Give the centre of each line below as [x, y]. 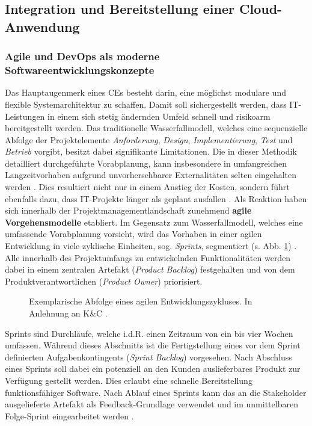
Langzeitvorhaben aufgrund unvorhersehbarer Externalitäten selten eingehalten [151, 175]
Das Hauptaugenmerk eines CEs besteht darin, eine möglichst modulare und [145, 92]
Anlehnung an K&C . [68, 313]
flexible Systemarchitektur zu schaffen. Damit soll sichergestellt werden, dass [146, 104]
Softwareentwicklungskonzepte [80, 70]
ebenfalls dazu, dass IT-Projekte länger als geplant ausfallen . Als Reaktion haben [156, 198]
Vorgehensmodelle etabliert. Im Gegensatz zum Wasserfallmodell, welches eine [154, 222]
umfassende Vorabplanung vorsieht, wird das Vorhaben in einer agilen [133, 234]
